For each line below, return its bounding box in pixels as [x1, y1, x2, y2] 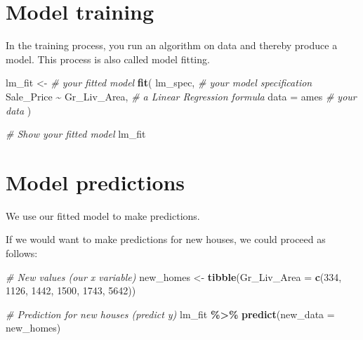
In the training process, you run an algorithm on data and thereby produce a [6, 38, 338, 53]
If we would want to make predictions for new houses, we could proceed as [6, 232, 326, 247]
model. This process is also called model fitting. [6, 51, 210, 66]
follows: [6, 246, 38, 260]
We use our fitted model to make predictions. [6, 208, 200, 223]
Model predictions [6, 167, 185, 196]
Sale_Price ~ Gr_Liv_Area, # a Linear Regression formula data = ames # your [6, 89, 357, 103]
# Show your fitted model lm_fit [6, 126, 146, 141]
